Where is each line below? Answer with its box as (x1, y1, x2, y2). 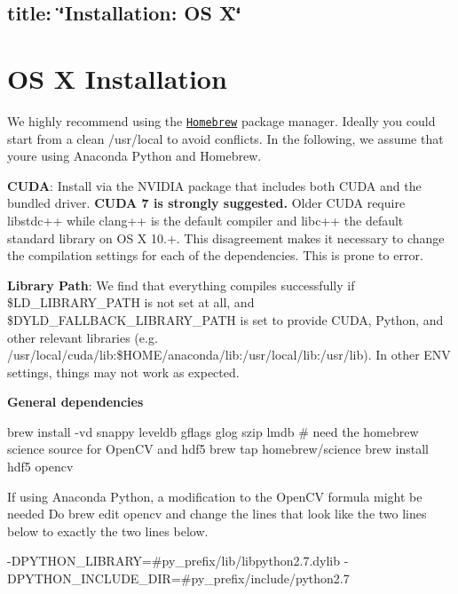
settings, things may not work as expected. (7, 362, 240, 381)
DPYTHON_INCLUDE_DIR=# (7, 569, 192, 588)
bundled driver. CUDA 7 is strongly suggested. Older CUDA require (7, 194, 406, 212)
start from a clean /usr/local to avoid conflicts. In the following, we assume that (7, 129, 444, 147)
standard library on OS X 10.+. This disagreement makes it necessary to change (7, 228, 445, 247)
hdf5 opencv (7, 457, 74, 476)
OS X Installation (7, 59, 227, 96)
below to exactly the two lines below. (7, 521, 209, 540)
